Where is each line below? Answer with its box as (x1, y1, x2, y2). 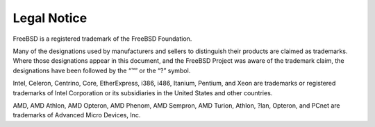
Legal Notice (12, 10, 87, 26)
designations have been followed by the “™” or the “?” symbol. (12, 66, 191, 75)
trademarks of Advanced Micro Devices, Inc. (12, 111, 141, 119)
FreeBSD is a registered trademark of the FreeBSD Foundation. (12, 35, 192, 43)
